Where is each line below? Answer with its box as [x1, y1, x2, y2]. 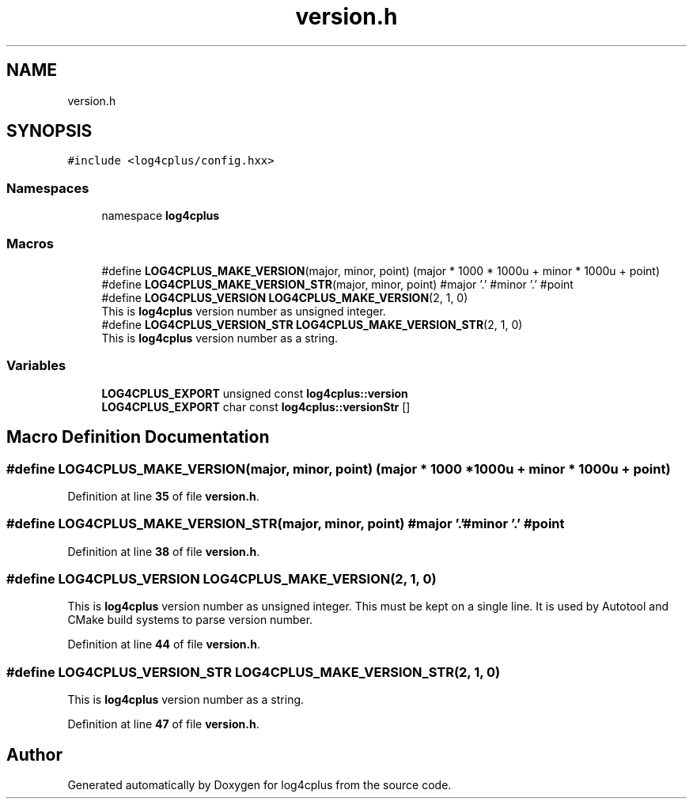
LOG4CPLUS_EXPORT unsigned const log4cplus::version [101, 386, 408, 400]
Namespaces [6, 180, 89, 196]
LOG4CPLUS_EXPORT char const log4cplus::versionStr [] [101, 399, 411, 414]
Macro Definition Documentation [6, 427, 270, 448]
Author [6, 744, 62, 765]
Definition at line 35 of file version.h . [67, 489, 259, 503]
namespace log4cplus [101, 209, 220, 223]
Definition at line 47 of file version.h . [67, 717, 259, 731]
